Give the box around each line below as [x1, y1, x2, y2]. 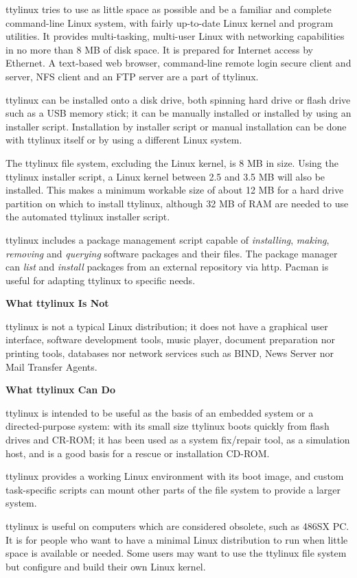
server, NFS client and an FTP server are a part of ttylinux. [5, 69, 259, 83]
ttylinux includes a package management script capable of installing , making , [5, 232, 330, 246]
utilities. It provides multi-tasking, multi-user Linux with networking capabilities [5, 29, 345, 43]
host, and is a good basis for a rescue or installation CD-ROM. [5, 446, 270, 460]
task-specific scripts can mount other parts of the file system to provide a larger [5, 482, 341, 496]
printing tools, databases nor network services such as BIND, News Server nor [5, 346, 334, 360]
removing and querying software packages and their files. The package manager [5, 246, 338, 260]
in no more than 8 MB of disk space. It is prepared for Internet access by [5, 42, 313, 56]
